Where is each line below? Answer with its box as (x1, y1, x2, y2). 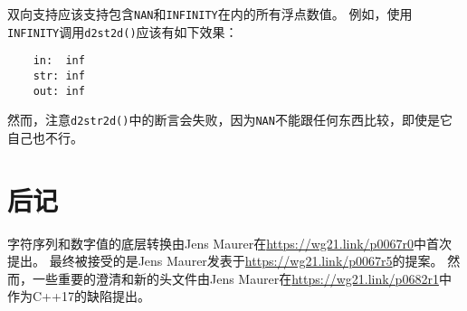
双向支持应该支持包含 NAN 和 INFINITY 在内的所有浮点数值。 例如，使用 (7, 5, 413, 23)
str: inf (33, 69, 85, 82)
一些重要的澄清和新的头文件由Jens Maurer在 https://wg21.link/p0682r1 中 (32, 269, 452, 287)
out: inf (33, 84, 85, 98)
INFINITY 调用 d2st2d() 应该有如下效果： (7, 22, 238, 41)
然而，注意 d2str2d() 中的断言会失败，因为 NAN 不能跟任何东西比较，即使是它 (7, 110, 453, 129)
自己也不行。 (7, 127, 83, 146)
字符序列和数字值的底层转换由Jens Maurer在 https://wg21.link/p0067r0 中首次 (7, 233, 452, 252)
